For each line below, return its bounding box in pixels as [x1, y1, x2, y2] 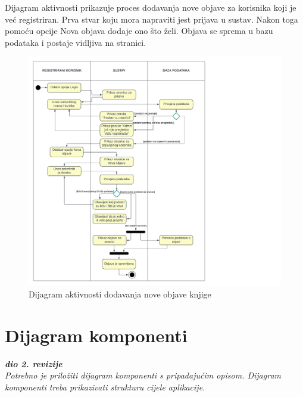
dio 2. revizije [5, 357, 63, 370]
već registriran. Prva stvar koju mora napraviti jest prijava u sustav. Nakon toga [5, 13, 298, 25]
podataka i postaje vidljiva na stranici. [5, 36, 146, 48]
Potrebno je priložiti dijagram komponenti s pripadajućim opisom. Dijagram [5, 369, 281, 382]
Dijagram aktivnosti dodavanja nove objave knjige [29, 287, 211, 300]
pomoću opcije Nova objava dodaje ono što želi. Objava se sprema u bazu [5, 24, 273, 37]
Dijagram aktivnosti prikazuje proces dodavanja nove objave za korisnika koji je [5, 1, 296, 13]
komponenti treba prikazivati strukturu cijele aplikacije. [5, 380, 205, 393]
